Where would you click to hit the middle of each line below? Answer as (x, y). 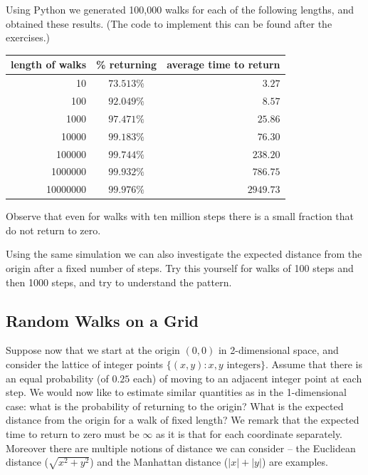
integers (243, 366)
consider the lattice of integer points (85, 364)
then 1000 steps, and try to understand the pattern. (119, 282)
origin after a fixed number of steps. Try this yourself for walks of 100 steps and (180, 268)
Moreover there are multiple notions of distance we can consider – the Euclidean (181, 448)
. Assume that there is (314, 364)
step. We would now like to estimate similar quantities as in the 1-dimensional (176, 392)
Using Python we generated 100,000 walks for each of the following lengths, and (180, 9)
